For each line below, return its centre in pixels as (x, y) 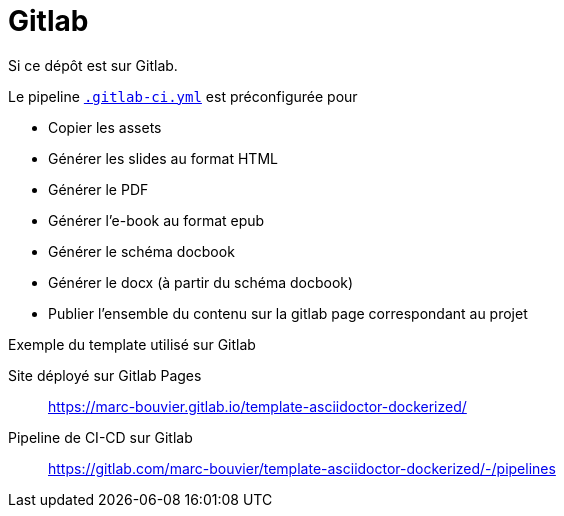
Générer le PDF (98, 189)
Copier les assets (105, 127)
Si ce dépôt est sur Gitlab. (93, 65)
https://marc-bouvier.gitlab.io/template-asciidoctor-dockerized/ (257, 406)
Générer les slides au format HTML (163, 158)
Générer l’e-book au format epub (156, 220)
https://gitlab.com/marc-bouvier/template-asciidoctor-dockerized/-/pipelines (302, 468)
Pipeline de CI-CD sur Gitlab (100, 437)
